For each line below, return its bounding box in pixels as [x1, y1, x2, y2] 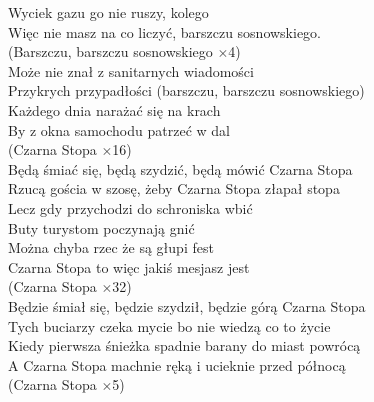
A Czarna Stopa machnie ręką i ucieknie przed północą [8, 354, 346, 375]
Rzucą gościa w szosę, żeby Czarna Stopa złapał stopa [8, 178, 340, 199]
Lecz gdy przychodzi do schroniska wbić [8, 197, 253, 218]
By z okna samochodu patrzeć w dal [8, 119, 230, 140]
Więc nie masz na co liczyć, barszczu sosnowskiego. [8, 21, 322, 42]
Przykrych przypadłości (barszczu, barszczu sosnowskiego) [8, 80, 365, 101]
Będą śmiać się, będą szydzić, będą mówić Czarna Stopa [8, 158, 353, 179]
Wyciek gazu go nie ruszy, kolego [8, 2, 209, 22]
